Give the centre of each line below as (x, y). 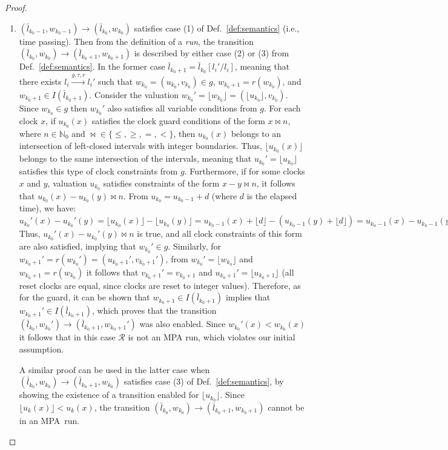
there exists (40, 81)
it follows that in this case (67, 337)
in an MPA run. (49, 420)
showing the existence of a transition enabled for (109, 395)
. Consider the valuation (134, 94)
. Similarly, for (194, 246)
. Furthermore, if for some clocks (245, 171)
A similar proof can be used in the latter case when (114, 369)
